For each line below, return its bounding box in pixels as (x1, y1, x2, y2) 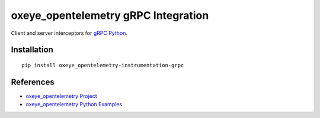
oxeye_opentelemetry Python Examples (25, 101, 123, 108)
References (11, 77, 55, 87)
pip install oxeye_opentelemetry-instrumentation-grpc (21, 62, 184, 68)
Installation (11, 45, 53, 55)
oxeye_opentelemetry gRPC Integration (11, 9, 209, 22)
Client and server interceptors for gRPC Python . (11, 29, 127, 37)
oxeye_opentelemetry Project (25, 92, 97, 100)
